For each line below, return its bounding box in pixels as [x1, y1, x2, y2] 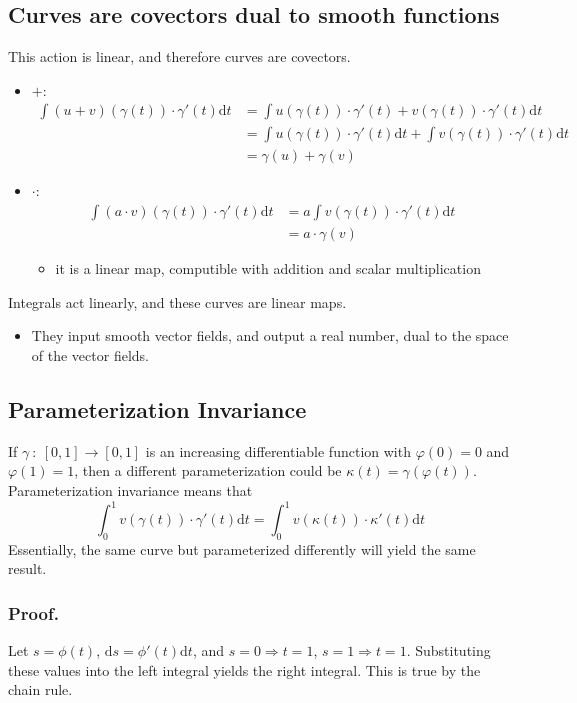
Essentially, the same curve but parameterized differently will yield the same [8, 538, 476, 559]
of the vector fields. [31, 344, 149, 365]
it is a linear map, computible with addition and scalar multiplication [55, 258, 481, 279]
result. [8, 558, 47, 579]
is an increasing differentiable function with [145, 440, 411, 461]
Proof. [8, 600, 59, 625]
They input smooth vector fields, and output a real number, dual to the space [31, 325, 509, 346]
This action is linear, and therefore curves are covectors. [8, 46, 351, 67]
